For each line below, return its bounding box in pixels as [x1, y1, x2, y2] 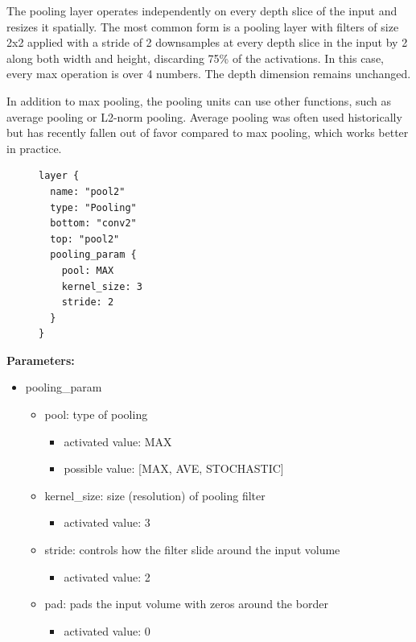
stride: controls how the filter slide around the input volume [44, 541, 340, 558]
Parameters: [6, 351, 75, 368]
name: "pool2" [50, 185, 126, 197]
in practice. [6, 139, 62, 156]
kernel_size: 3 [61, 280, 142, 292]
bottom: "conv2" [50, 217, 137, 230]
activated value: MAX [64, 433, 172, 449]
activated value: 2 [64, 568, 150, 585]
